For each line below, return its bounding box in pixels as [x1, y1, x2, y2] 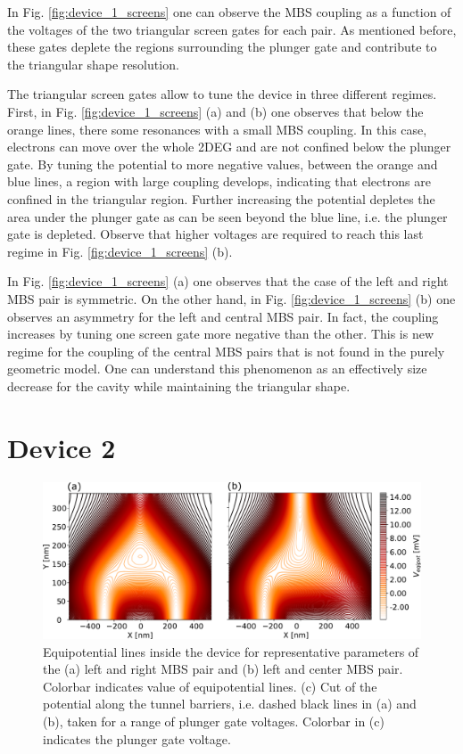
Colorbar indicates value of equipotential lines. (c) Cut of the [43, 676, 377, 695]
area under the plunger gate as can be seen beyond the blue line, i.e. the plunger [7, 207, 448, 225]
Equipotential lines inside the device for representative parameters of [43, 642, 419, 660]
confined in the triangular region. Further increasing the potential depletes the [7, 189, 435, 208]
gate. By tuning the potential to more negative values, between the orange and [7, 154, 438, 173]
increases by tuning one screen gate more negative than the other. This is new [7, 324, 434, 343]
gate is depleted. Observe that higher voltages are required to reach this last [7, 225, 424, 243]
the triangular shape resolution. [7, 54, 179, 73]
